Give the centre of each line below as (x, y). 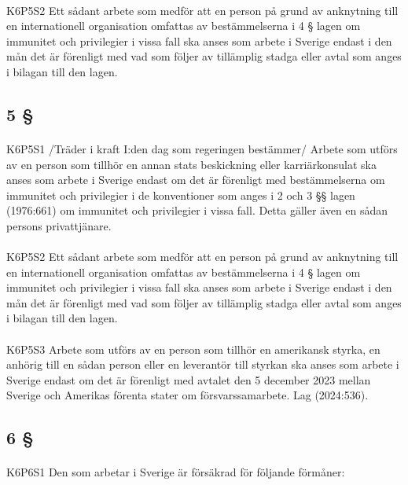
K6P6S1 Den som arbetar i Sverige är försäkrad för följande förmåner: (176, 472)
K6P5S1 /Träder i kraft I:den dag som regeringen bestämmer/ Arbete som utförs (202, 148)
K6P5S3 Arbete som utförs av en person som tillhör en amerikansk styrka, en (193, 349)
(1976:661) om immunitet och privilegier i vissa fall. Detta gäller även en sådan (197, 210)
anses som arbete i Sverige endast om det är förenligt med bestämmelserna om (196, 180)
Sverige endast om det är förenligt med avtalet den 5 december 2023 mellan (189, 379)
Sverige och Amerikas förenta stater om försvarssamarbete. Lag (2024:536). (187, 395)
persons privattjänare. (59, 225)
